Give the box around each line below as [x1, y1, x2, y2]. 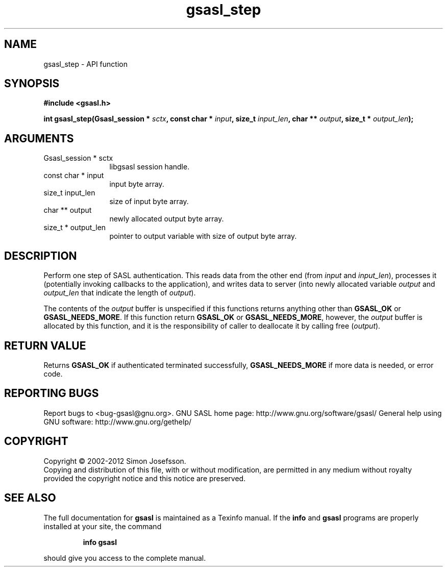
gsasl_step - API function [43, 59, 128, 68]
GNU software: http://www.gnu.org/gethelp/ [43, 417, 192, 426]
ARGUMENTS [4, 132, 74, 145]
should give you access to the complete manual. [43, 553, 206, 562]
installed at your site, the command [43, 522, 162, 531]
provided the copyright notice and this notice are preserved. [43, 474, 246, 483]
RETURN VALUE [4, 339, 86, 352]
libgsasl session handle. [109, 162, 190, 171]
